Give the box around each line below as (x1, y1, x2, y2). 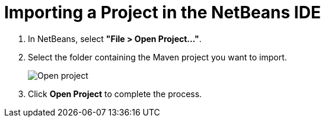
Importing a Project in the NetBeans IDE (4, 2, 321, 23)
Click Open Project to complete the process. (28, 88, 202, 99)
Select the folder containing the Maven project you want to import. (28, 52, 287, 62)
